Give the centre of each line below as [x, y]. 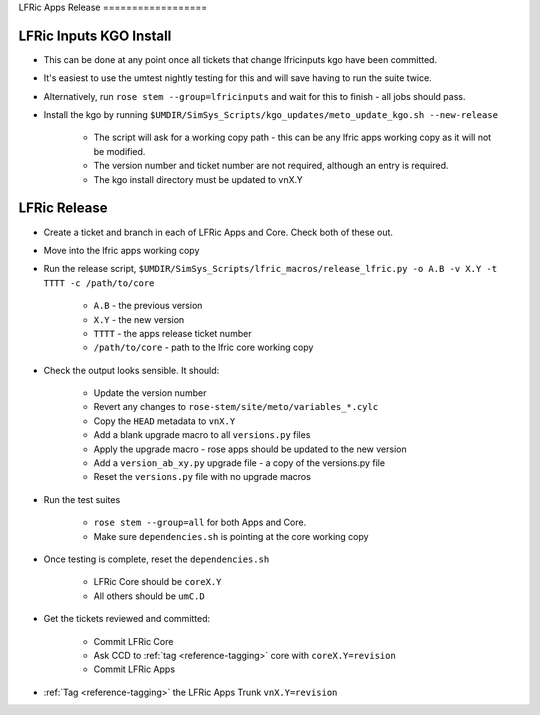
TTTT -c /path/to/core [99, 283]
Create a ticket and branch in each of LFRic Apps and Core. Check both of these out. [218, 232]
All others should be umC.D [149, 596]
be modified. [119, 151]
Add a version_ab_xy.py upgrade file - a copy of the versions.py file [239, 463]
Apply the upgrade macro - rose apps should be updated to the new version [250, 449]
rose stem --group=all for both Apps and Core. [200, 522]
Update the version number [150, 393]
